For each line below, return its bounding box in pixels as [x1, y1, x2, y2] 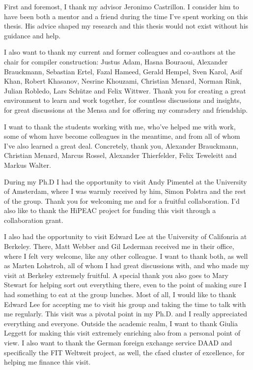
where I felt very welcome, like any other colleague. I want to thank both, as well [4, 250, 248, 261]
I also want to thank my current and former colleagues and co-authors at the [4, 47, 235, 57]
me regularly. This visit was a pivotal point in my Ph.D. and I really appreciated [4, 308, 248, 319]
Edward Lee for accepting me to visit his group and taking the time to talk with [4, 299, 246, 309]
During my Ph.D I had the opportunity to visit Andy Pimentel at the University [4, 176, 247, 186]
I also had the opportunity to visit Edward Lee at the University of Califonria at [4, 231, 247, 242]
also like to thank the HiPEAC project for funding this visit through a [4, 205, 216, 216]
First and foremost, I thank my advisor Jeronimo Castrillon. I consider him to [4, 1, 239, 11]
